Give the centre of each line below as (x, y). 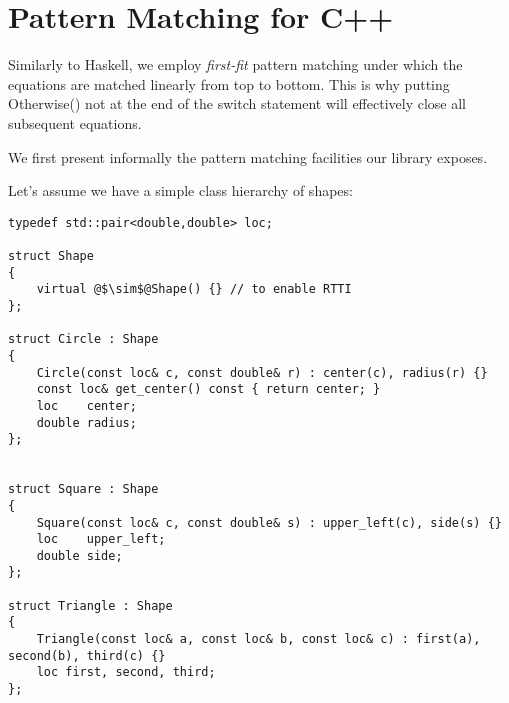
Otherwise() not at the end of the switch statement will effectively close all (237, 103)
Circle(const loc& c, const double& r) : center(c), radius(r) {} (262, 372)
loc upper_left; (101, 539)
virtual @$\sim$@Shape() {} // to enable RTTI (194, 289)
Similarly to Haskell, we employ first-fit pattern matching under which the (235, 64)
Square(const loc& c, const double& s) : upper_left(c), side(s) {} (269, 522)
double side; (79, 555)
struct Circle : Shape (83, 339)
